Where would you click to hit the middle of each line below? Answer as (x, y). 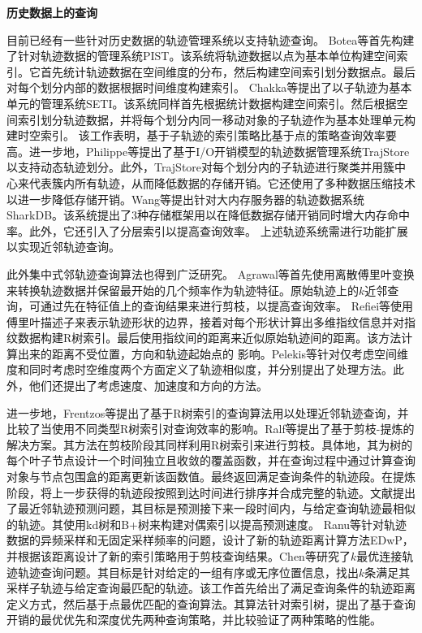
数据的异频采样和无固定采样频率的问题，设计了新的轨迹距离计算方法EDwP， (210, 540)
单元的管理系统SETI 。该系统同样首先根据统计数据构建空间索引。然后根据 (202, 103)
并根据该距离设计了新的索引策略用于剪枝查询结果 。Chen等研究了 (179, 556)
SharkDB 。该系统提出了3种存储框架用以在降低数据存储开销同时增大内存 (197, 215)
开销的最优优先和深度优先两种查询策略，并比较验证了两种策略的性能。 (194, 620)
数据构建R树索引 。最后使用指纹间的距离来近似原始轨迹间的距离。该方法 (209, 338)
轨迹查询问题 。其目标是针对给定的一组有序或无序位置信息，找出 (188, 572)
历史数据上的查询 (52, 12)
